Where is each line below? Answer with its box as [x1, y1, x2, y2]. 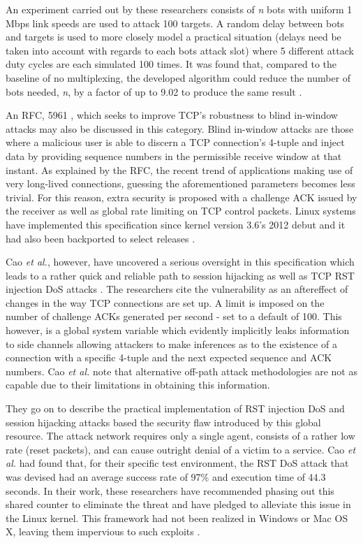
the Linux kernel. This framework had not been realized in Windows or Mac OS [6, 510, 348, 525]
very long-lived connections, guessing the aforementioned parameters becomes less [6, 176, 355, 191]
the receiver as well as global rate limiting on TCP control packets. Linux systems [6, 203, 356, 218]
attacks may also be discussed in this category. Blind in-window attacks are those [6, 121, 354, 136]
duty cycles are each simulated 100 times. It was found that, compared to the [6, 57, 336, 71]
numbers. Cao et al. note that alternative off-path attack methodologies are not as [6, 363, 357, 378]
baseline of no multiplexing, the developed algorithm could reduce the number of [6, 70, 351, 85]
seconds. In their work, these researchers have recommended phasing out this [6, 483, 334, 498]
